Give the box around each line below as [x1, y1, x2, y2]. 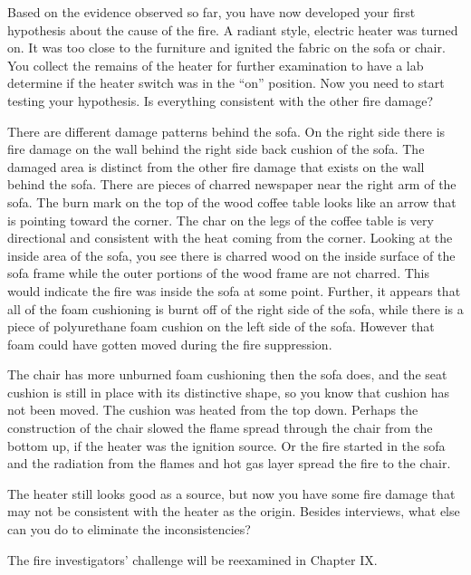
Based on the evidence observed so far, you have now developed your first [7, 3, 416, 21]
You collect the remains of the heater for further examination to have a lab [7, 55, 424, 74]
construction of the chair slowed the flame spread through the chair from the [7, 418, 433, 437]
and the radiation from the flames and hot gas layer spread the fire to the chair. [7, 454, 451, 473]
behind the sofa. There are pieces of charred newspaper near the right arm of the [7, 175, 457, 194]
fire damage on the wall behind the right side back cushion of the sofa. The [7, 139, 425, 158]
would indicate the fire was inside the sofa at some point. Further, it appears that [7, 281, 461, 300]
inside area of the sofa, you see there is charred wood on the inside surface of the [7, 245, 456, 264]
